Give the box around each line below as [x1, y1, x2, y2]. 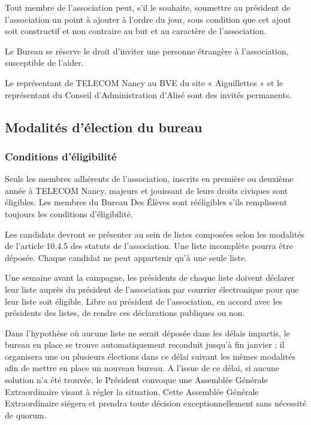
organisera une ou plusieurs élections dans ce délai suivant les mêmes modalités [5, 350, 295, 362]
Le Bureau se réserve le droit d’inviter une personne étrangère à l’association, [5, 44, 289, 57]
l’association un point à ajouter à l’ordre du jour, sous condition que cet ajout [5, 13, 291, 25]
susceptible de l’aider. [5, 56, 84, 69]
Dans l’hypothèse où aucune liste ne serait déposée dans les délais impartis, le [5, 326, 290, 339]
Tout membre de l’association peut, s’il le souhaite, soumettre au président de [5, 1, 291, 13]
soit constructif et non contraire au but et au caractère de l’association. [5, 25, 267, 37]
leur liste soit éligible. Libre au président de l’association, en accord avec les [5, 295, 283, 307]
